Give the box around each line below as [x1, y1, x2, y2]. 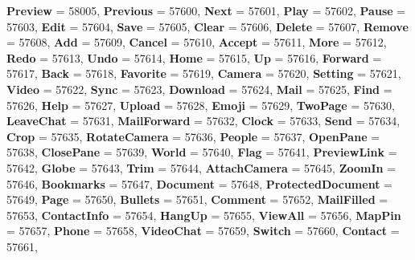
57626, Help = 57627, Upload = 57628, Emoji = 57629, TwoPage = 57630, [6, 96, 395, 113]
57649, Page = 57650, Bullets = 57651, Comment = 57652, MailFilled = [6, 191, 388, 208]
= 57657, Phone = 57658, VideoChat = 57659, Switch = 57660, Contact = [6, 222, 400, 239]
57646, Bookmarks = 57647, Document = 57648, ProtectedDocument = [6, 175, 392, 192]
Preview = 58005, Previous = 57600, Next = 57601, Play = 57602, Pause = [6, 2, 406, 18]
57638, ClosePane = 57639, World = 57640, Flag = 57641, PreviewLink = [6, 144, 397, 160]
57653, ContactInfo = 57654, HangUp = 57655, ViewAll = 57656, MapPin [6, 206, 401, 223]
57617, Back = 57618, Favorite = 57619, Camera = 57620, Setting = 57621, [6, 65, 401, 82]
